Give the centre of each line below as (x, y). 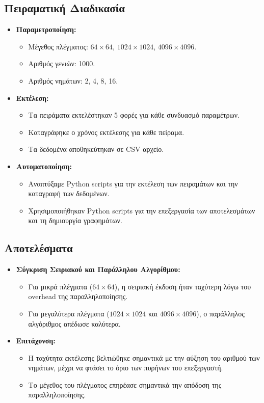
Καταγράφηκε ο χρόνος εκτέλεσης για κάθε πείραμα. (106, 132)
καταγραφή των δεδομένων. (69, 193)
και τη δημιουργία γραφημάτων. (75, 220)
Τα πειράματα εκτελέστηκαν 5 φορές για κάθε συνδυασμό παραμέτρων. (134, 115)
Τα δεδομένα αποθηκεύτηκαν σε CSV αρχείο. (96, 149)
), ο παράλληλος (220, 313)
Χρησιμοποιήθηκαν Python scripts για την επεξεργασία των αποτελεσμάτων (142, 210)
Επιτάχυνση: (36, 341)
